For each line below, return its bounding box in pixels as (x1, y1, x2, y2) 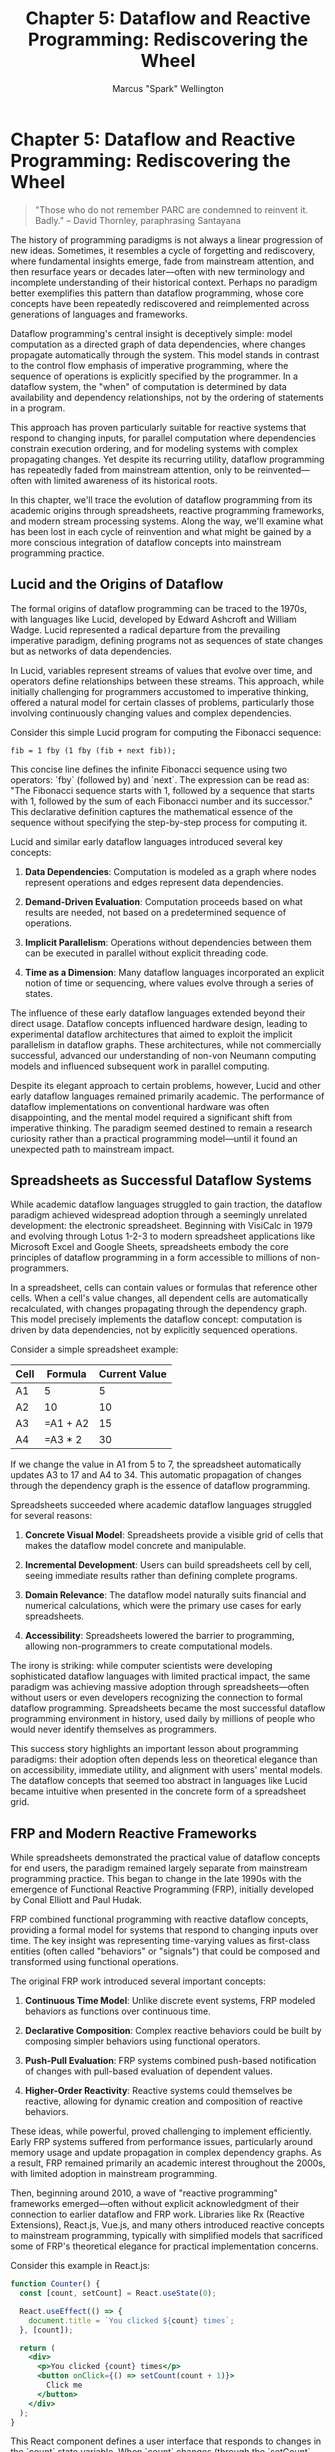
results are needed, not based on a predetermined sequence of (24, 906, 287, 918)
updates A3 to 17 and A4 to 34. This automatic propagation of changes (10, 1469, 302, 1481)
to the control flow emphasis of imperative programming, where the (10, 359, 289, 371)
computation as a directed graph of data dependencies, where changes (10, 338, 306, 350)
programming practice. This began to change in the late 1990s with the (10, 1873, 302, 1885)
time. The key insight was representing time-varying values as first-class (10, 1935, 310, 1947)
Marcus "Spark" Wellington (111, 82, 225, 94)
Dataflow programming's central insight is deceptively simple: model (10, 327, 293, 339)
